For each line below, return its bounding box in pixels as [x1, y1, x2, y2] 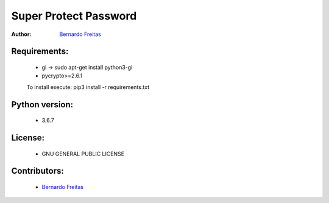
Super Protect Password [11, 9, 137, 23]
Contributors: [11, 166, 64, 176]
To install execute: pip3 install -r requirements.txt [26, 83, 150, 91]
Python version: [11, 99, 74, 110]
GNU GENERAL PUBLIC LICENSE [41, 150, 125, 157]
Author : [11, 30, 32, 38]
